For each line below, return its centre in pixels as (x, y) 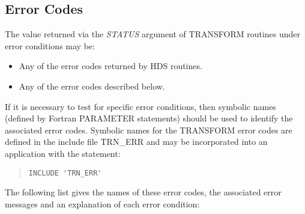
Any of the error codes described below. (92, 86)
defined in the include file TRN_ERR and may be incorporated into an (136, 142)
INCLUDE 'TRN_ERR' (65, 173)
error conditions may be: (50, 45)
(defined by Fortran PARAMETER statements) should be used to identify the (149, 118)
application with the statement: (63, 153)
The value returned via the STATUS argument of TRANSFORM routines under (153, 34)
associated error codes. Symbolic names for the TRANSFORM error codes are (149, 130)
